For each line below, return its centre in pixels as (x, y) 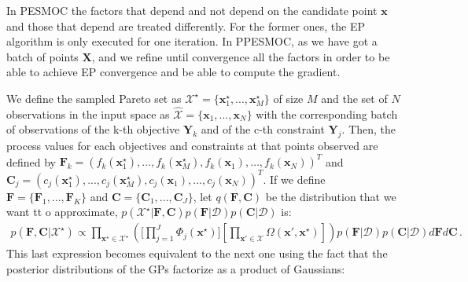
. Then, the (369, 129)
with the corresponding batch (327, 114)
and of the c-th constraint (263, 129)
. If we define (294, 179)
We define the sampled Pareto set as (94, 98)
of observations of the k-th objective (93, 129)
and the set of (354, 98)
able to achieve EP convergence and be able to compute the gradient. (173, 72)
